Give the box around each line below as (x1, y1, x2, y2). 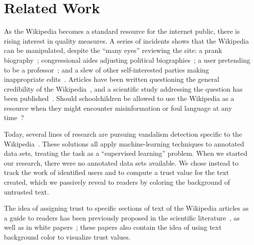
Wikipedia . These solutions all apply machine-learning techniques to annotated (4, 138, 244, 148)
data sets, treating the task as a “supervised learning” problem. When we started (4, 148, 248, 158)
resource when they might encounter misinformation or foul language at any (4, 102, 232, 113)
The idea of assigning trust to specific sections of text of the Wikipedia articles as (4, 203, 249, 213)
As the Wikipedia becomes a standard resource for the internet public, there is (4, 26, 240, 36)
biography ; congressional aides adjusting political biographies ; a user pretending (4, 54, 251, 65)
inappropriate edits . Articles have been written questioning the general (4, 74, 219, 84)
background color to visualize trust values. (4, 232, 131, 242)
